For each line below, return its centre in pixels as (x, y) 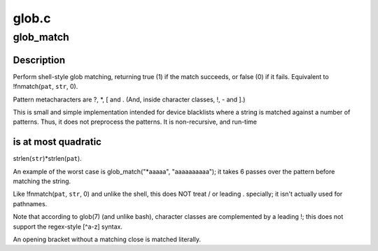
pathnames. (30, 203)
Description (39, 60)
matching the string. (42, 181)
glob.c (32, 18)
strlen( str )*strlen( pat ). (47, 159)
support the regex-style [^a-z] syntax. (68, 227)
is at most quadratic (57, 142)
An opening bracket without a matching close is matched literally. (107, 239)
